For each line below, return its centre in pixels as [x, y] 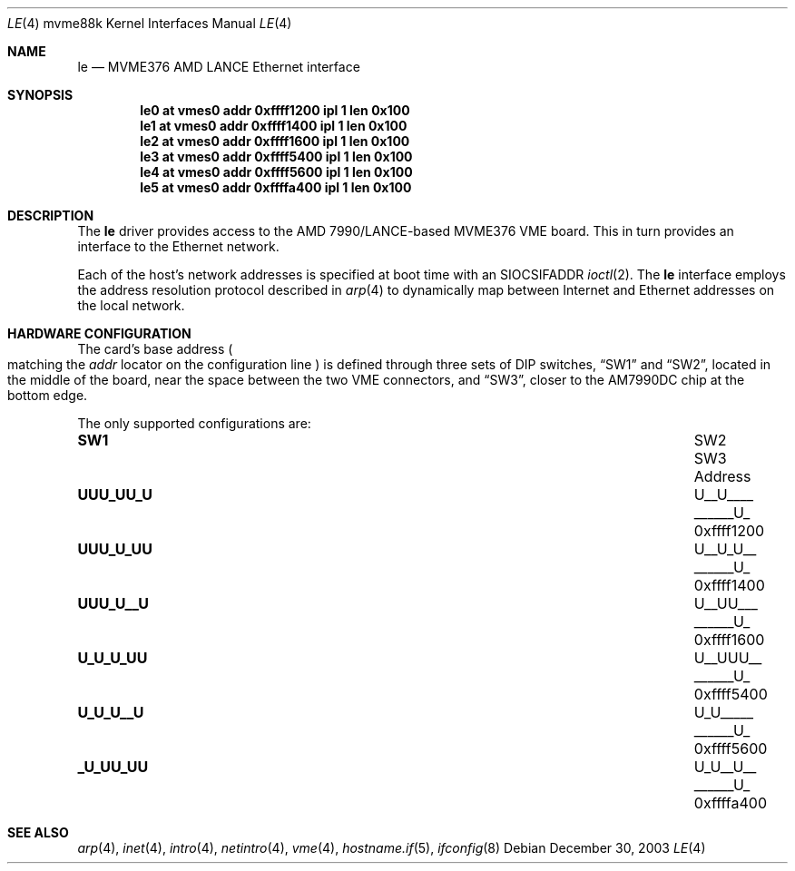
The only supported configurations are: [194, 423]
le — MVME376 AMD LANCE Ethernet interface [219, 67]
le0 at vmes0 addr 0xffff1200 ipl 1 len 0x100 [275, 110]
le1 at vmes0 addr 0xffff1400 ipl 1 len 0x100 [274, 126]
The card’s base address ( [155, 349]
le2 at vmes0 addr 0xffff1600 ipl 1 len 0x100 [275, 141]
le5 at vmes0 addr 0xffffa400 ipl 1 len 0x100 [276, 187]
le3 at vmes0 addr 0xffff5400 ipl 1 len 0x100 [276, 157]
